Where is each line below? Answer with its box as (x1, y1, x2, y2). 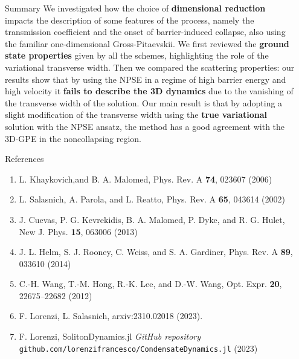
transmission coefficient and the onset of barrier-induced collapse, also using (5, 25, 286, 38)
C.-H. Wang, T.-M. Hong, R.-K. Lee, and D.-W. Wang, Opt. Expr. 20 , (19, 277, 282, 290)
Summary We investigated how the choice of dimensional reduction (5, 2, 266, 14)
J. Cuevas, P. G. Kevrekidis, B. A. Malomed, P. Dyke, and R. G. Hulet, (19, 213, 285, 225)
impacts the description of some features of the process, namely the (5, 13, 254, 26)
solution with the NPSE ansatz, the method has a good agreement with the (5, 120, 285, 132)
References (5, 152, 44, 165)
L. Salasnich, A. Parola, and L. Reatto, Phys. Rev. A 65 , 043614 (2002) (19, 193, 285, 205)
